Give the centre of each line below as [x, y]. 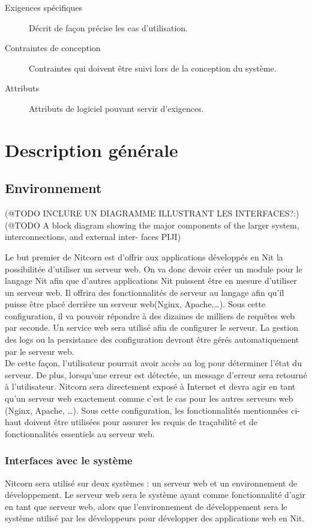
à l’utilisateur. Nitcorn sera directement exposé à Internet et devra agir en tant [150, 386]
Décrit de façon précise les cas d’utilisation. [109, 27]
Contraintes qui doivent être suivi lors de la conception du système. [153, 68]
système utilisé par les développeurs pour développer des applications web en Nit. [155, 518]
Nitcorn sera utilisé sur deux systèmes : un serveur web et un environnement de [151, 483]
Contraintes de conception [53, 48]
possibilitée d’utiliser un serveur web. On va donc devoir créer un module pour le [154, 269]
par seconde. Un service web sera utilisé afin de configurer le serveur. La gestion [151, 327]
